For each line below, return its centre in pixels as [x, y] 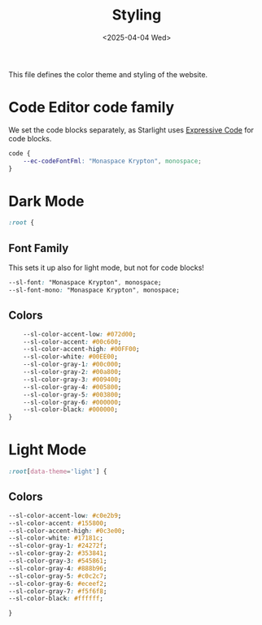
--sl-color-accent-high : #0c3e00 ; [67, 531]
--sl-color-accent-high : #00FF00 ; [81, 349]
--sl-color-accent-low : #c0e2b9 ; [65, 515]
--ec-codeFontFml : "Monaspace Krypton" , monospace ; [112, 161]
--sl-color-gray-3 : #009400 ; [72, 380]
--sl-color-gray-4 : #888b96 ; [58, 568]
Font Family [39, 248]
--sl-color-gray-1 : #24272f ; [58, 546]
